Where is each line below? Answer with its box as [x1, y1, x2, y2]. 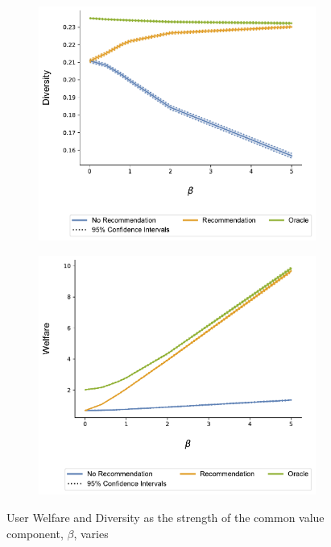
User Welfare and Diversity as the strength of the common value [6, 508, 325, 525]
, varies [73, 524, 109, 541]
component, [6, 524, 64, 541]
